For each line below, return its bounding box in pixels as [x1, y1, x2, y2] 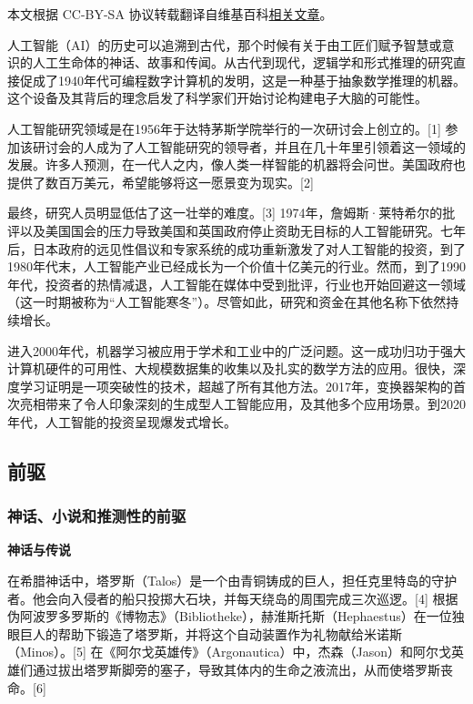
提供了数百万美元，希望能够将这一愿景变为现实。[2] [7, 172, 314, 191]
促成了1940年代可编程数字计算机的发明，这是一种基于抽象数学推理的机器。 [19, 70, 466, 89]
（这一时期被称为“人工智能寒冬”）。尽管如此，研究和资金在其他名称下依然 [7, 292, 447, 311]
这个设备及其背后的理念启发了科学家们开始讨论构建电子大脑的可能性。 [7, 88, 428, 107]
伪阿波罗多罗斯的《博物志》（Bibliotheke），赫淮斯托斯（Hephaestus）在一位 [7, 607, 452, 626]
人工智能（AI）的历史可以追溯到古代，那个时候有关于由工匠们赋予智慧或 [7, 35, 442, 54]
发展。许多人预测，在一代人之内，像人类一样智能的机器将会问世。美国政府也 [7, 155, 466, 174]
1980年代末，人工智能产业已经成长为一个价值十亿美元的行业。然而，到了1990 [7, 257, 466, 276]
